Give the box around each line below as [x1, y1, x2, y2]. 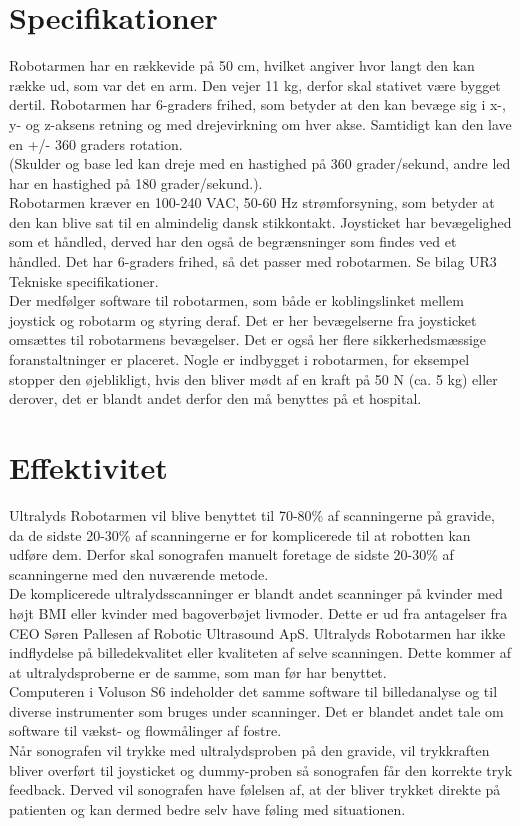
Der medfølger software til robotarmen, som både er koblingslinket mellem [9, 290, 464, 311]
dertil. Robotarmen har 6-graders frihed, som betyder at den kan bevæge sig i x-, [9, 94, 506, 115]
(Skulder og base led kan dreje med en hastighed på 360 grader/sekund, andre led [9, 153, 511, 174]
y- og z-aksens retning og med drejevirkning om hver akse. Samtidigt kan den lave [9, 113, 512, 134]
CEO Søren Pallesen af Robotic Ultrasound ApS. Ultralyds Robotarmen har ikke [9, 622, 506, 643]
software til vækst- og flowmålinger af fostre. [9, 720, 282, 741]
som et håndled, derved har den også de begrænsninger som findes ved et [9, 231, 457, 252]
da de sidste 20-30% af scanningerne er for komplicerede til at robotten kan [9, 524, 471, 545]
